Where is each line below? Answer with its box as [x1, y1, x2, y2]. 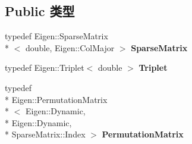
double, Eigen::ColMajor [25, 41, 115, 54]
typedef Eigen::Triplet [5, 61, 84, 74]
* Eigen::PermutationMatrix [5, 93, 108, 105]
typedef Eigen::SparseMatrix [5, 30, 108, 42]
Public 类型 [5, 2, 75, 20]
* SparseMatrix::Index [5, 128, 86, 140]
